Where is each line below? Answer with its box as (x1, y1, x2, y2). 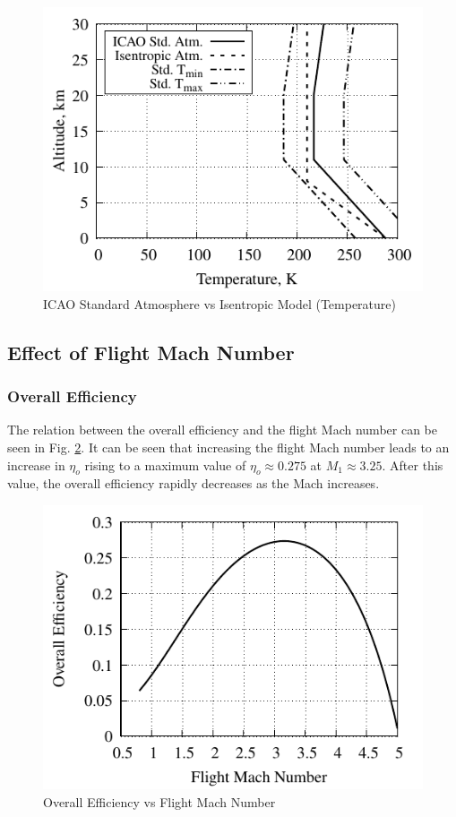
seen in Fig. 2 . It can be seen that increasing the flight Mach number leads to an (7, 437, 450, 456)
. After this (382, 455, 443, 474)
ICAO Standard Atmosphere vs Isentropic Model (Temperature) (43, 294, 396, 313)
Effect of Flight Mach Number (7, 338, 295, 365)
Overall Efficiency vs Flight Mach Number (43, 792, 276, 811)
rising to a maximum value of (84, 455, 246, 474)
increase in (7, 455, 65, 474)
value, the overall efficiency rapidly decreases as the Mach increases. (7, 474, 380, 493)
